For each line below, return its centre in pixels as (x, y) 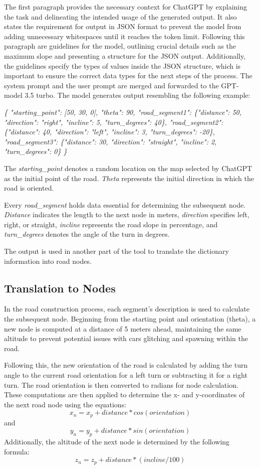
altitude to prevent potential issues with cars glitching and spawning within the (126, 338)
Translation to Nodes (60, 288)
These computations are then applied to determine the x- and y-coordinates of (124, 395)
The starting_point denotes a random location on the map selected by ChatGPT (128, 168)
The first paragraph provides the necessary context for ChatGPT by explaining (126, 7)
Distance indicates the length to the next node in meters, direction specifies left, (127, 214)
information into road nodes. (48, 261)
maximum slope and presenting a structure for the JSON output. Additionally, (125, 55)
